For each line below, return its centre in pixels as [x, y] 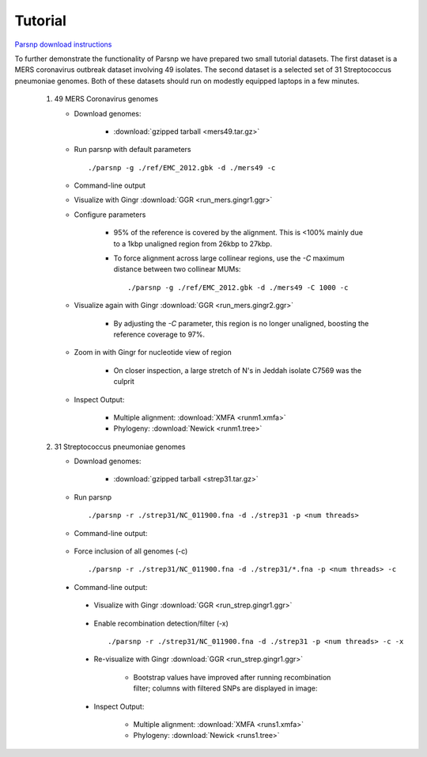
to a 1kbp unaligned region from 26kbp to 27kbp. [193, 243]
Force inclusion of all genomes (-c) [131, 551]
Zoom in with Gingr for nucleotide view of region [153, 352]
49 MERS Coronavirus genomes [106, 99]
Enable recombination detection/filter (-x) [161, 623]
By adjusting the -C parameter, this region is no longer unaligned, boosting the [241, 323]
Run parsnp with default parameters [132, 150]
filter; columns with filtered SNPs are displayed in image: [225, 688]
